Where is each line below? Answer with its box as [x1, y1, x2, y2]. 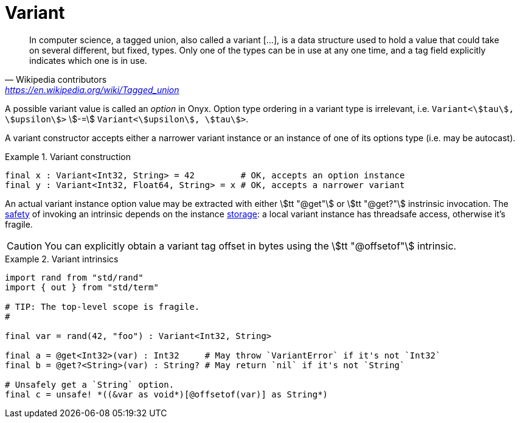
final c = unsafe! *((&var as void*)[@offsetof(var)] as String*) [5, 389, 328, 399]
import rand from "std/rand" [5, 272, 144, 282]
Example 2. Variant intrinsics [5, 253, 119, 264]
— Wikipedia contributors [5, 74, 107, 85]
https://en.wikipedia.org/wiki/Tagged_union [5, 84, 179, 95]
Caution [7, 239, 43, 252]
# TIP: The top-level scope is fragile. [5, 301, 200, 312]
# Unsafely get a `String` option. [5, 379, 175, 390]
